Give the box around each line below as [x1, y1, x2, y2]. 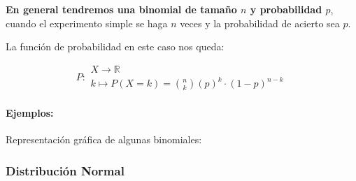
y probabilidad [250, 2, 322, 16]
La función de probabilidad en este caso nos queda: [6, 39, 225, 54]
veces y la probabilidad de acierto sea [180, 15, 340, 30]
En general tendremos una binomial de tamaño [6, 2, 237, 16]
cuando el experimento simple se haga [6, 15, 168, 30]
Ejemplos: [6, 105, 54, 120]
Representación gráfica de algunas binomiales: [6, 132, 202, 147]
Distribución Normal [6, 161, 124, 179]
